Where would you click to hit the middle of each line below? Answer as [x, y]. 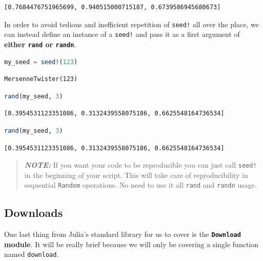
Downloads [34, 213]
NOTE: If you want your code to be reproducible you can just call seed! [140, 165]
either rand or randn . [40, 44]
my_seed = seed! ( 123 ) [41, 62]
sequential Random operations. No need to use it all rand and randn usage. [140, 185]
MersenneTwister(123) [41, 79]
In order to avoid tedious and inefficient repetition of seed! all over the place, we [131, 24]
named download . [32, 254]
